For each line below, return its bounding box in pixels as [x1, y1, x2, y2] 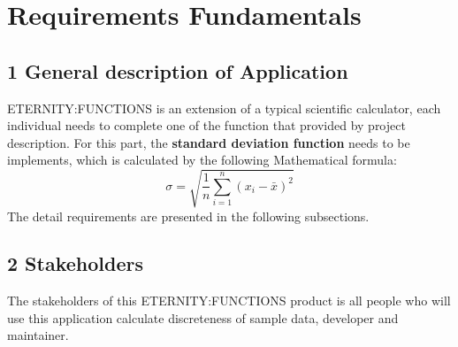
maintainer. [7, 326, 69, 344]
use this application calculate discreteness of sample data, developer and [7, 308, 399, 327]
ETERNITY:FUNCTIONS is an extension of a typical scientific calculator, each [7, 98, 441, 117]
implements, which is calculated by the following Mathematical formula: [7, 150, 397, 169]
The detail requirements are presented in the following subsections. [7, 206, 370, 225]
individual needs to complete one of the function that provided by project [7, 116, 406, 135]
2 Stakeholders [7, 250, 143, 277]
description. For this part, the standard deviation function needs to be [7, 133, 410, 151]
